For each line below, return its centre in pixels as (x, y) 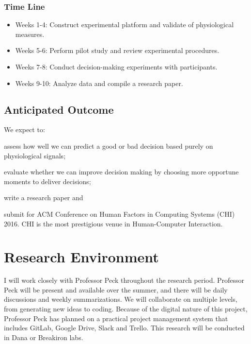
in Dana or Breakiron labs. (44, 337)
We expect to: (24, 129)
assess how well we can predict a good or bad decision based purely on (109, 146)
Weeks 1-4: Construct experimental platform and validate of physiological (125, 25)
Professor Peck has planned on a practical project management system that (116, 318)
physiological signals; (35, 155)
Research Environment (81, 257)
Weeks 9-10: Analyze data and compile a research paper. (99, 83)
